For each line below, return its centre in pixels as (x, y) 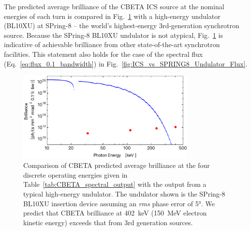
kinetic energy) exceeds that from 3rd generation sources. (108, 222)
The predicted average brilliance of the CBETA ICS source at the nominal (114, 6)
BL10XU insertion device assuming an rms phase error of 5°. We (119, 203)
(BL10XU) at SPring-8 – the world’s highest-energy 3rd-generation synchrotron (122, 25)
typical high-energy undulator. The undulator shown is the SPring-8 (124, 194)
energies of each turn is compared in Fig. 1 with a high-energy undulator (112, 16)
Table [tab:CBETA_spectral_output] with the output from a (115, 184)
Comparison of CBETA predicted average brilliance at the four (117, 165)
